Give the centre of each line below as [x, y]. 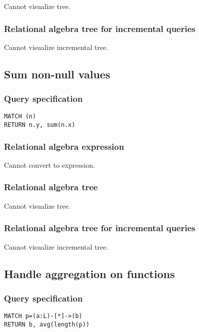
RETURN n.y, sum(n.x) [40, 125]
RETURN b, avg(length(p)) [47, 324]
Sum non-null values [57, 74]
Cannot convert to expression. [50, 165]
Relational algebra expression [64, 146]
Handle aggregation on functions [90, 273]
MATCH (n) [20, 117]
